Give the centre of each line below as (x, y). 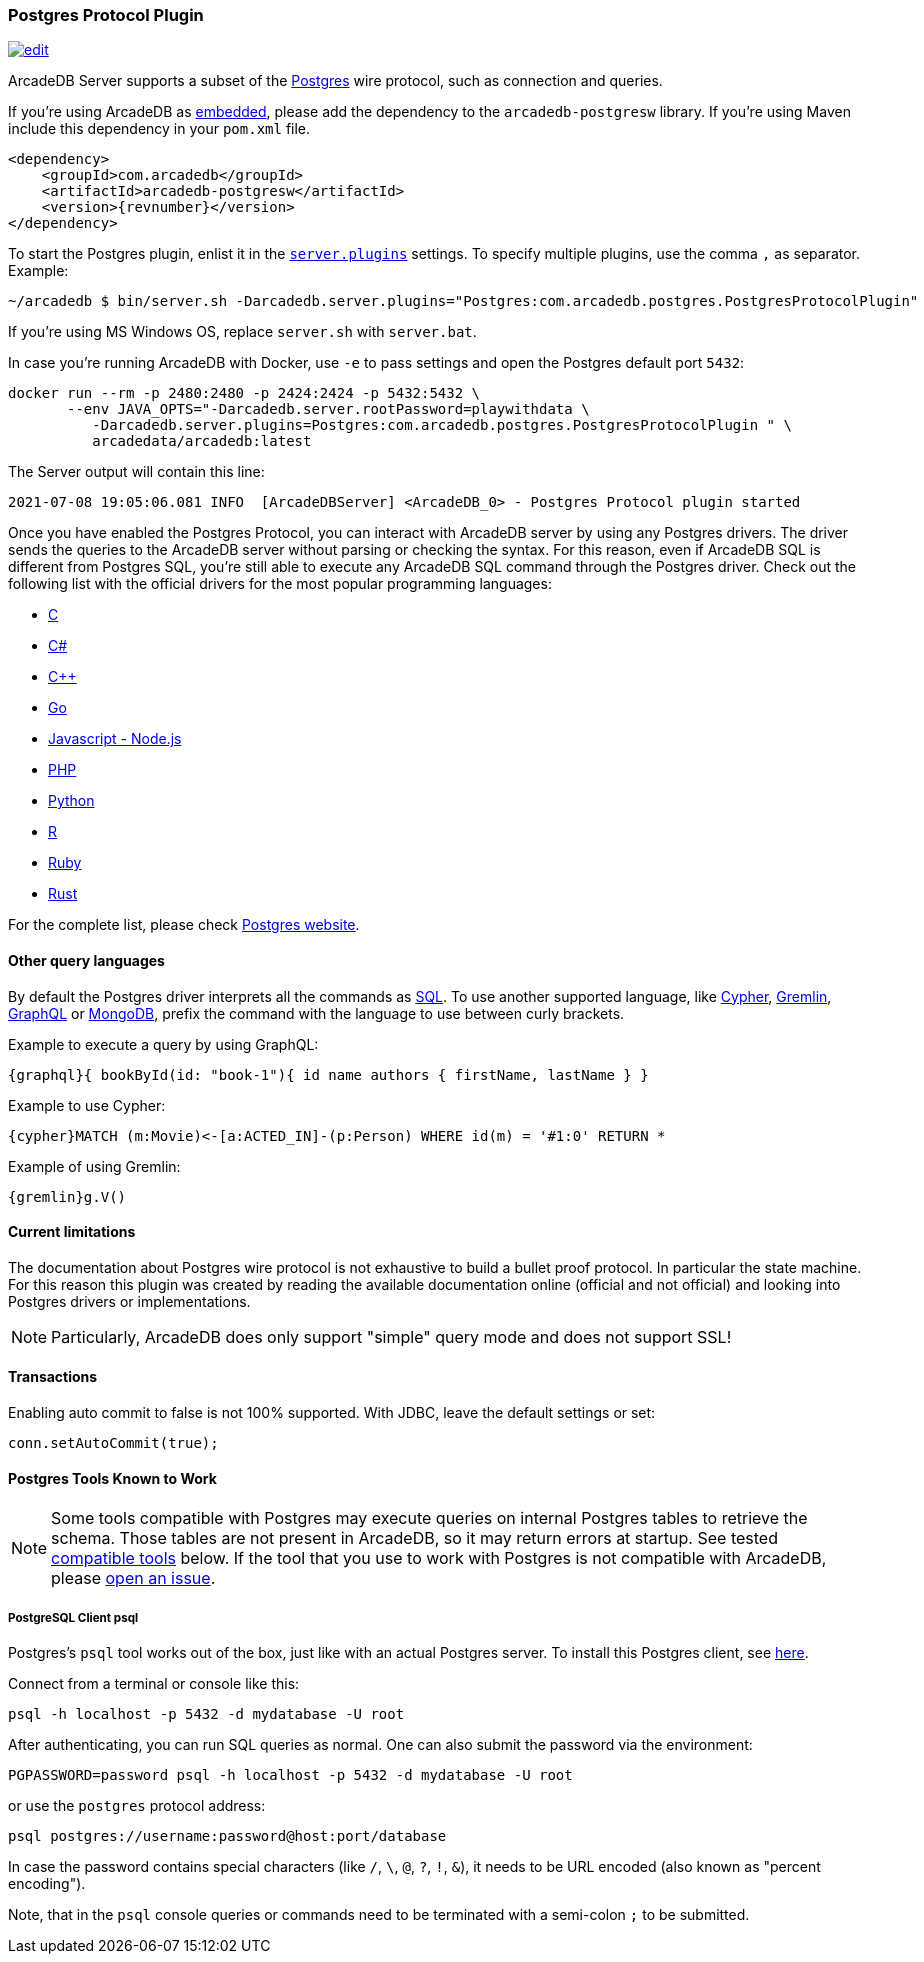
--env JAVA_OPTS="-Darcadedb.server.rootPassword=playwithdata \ (328, 409)
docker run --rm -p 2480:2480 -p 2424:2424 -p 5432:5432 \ (244, 393)
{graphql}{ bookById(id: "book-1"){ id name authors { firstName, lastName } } (328, 1074)
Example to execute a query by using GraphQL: (163, 1044)
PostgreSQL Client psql (73, 1617)
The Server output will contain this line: (136, 472)
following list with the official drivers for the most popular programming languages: (280, 584)
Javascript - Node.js (115, 739)
